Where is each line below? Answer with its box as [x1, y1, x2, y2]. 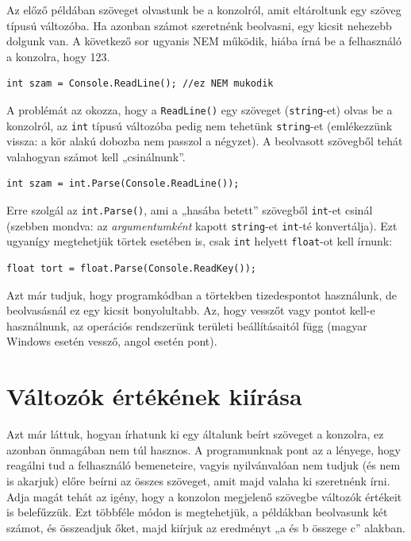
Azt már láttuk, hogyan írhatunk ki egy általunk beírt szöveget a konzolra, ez [6, 426, 384, 442]
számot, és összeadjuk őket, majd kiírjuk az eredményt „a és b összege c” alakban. [6, 519, 405, 535]
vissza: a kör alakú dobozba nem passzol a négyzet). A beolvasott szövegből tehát [6, 133, 403, 149]
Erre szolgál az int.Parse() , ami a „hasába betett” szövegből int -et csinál [6, 202, 373, 218]
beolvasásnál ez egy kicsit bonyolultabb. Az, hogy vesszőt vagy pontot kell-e [6, 302, 375, 319]
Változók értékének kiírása [6, 380, 302, 412]
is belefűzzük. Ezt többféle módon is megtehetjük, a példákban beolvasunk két [6, 504, 388, 520]
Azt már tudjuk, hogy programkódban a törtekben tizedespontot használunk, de [6, 286, 397, 303]
